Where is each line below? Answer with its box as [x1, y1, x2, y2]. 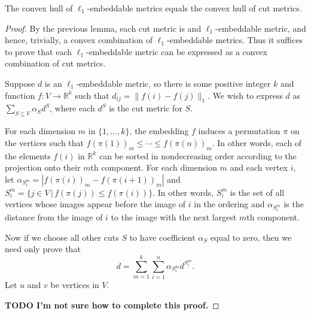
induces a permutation [198, 125, 280, 137]
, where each [49, 102, 95, 114]
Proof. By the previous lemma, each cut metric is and [5, 22, 202, 34]
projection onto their [5, 161, 81, 174]
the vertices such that [5, 136, 84, 149]
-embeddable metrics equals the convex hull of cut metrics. [87, 2, 302, 14]
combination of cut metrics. [5, 57, 106, 69]
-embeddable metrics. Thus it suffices [166, 34, 303, 46]
